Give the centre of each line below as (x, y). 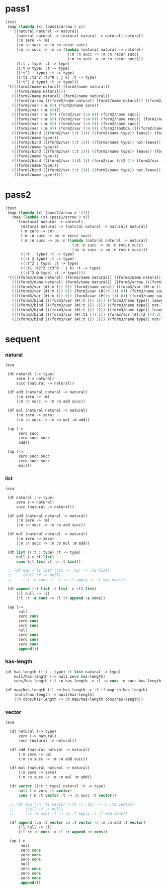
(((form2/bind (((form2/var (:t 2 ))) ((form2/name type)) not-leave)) (86, 170)
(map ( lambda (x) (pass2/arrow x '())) (49, 213)
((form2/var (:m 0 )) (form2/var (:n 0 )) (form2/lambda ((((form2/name (89, 128)
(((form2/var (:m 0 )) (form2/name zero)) (55, 105)
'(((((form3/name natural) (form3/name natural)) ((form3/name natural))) (86, 277)
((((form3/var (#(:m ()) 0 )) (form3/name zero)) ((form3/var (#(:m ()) (87, 287)
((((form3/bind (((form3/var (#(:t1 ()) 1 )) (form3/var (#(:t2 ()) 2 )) (87, 314)
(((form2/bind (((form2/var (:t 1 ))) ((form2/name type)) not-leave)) (86, 142)
